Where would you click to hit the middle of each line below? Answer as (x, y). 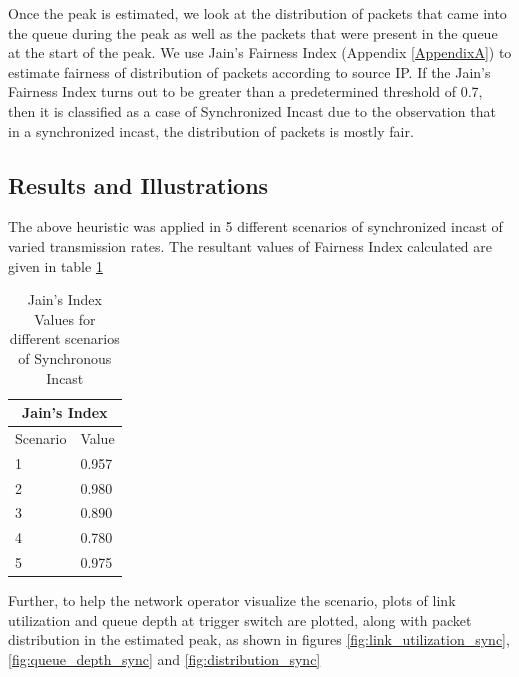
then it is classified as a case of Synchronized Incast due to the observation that (252, 110)
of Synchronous (65, 357)
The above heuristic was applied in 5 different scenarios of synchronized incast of (255, 226)
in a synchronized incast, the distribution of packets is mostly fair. (211, 130)
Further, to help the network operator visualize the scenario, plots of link (232, 600)
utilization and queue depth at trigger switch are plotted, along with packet (240, 619)
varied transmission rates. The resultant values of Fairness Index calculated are (250, 245)
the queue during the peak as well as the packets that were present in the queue (253, 32)
